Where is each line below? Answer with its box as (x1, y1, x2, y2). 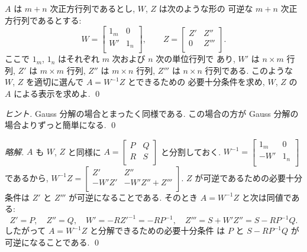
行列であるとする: (12, 14, 82, 26)
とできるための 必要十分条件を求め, (127, 76, 265, 88)
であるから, (5, 171, 49, 184)
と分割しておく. (161, 145, 221, 158)
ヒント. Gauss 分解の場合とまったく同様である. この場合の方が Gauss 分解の (5, 107, 299, 119)
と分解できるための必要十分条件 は (89, 224, 225, 237)
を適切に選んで (26, 76, 84, 88)
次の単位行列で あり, (156, 53, 235, 65)
